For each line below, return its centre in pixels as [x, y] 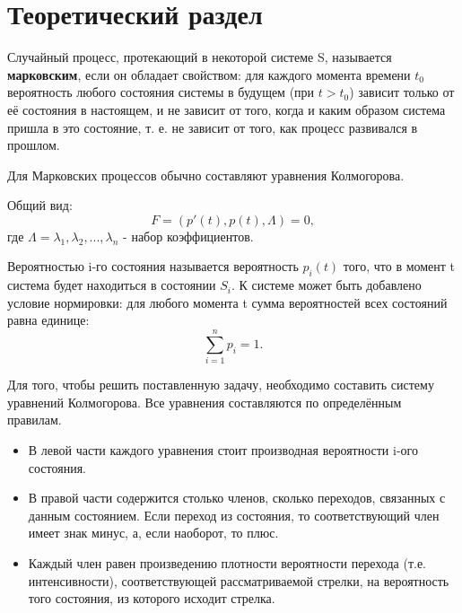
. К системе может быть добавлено [326, 285]
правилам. [35, 420]
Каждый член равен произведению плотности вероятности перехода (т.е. [227, 562]
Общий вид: [40, 205]
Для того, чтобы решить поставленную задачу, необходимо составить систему [221, 385]
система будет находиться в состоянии [112, 285]
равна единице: [48, 320]
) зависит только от [402, 92]
